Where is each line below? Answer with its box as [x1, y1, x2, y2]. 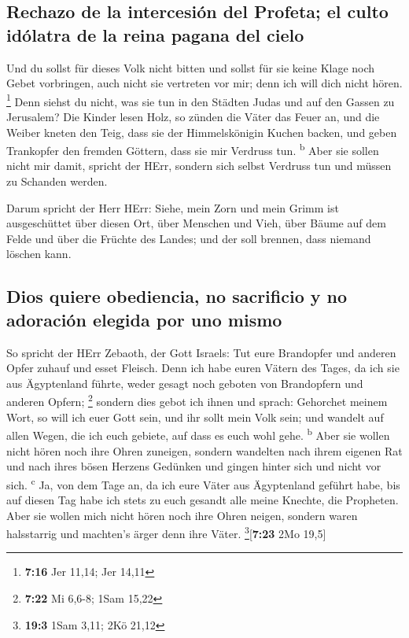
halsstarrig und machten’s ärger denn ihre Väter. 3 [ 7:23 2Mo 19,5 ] [6, 523, 326, 541]
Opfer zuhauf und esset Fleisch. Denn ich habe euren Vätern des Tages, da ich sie [6, 360, 400, 376]
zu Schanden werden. [6, 173, 108, 190]
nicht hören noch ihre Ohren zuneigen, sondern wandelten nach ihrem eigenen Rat [6, 442, 403, 459]
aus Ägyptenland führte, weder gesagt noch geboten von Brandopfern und [6, 374, 363, 391]
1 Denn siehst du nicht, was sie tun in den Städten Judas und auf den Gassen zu [6, 90, 395, 109]
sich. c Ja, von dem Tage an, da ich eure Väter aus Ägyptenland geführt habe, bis [6, 474, 400, 492]
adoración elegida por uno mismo [6, 307, 282, 331]
